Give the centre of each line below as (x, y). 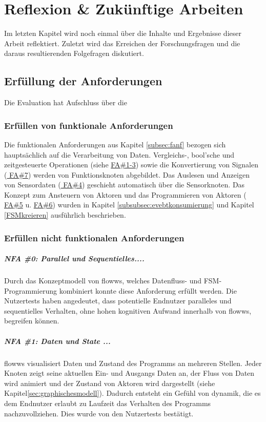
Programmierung (30, 290)
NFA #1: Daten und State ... (57, 341)
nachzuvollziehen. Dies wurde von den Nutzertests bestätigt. (99, 413)
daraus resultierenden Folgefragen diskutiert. (74, 53)
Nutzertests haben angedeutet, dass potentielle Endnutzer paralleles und (118, 301)
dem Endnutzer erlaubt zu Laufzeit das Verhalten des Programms (108, 403)
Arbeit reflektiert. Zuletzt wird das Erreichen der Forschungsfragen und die (122, 43)
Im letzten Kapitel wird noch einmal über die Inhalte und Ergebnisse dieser (123, 33)
